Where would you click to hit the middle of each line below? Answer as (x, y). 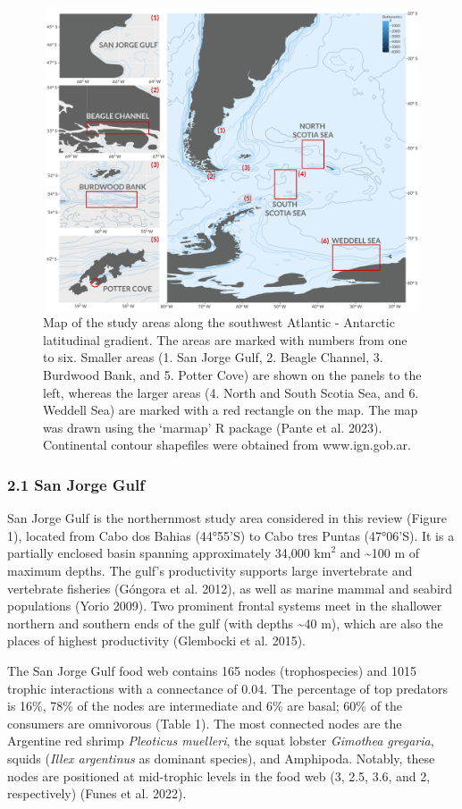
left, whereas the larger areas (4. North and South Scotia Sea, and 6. (231, 392)
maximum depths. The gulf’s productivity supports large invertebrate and (210, 571)
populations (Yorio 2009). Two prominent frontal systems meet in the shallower (225, 606)
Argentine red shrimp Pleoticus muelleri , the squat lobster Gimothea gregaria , (221, 741)
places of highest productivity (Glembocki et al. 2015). (156, 640)
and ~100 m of (380, 553)
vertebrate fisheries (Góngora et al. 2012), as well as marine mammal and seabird (230, 588)
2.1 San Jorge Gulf (76, 484)
